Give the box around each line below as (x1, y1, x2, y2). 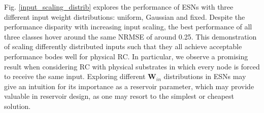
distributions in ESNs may (163, 71, 246, 82)
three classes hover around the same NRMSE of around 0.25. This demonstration (4, 31, 257, 42)
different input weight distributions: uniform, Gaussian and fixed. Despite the (4, 11, 245, 22)
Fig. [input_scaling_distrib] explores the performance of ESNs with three (4, 2, 234, 12)
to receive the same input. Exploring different (4, 71, 146, 82)
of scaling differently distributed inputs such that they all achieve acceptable (4, 41, 242, 52)
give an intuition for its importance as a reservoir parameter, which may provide (4, 81, 254, 91)
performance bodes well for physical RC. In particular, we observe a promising (4, 51, 248, 61)
